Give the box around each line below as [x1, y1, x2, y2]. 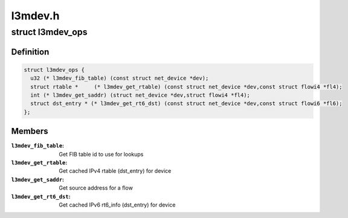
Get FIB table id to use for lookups [59, 150, 144, 158]
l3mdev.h [11, 9, 60, 22]
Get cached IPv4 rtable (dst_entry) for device [59, 167, 172, 175]
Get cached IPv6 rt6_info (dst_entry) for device [59, 201, 176, 208]
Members [11, 126, 48, 136]
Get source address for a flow [59, 184, 133, 191]
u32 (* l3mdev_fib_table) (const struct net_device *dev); [30, 75, 209, 82]
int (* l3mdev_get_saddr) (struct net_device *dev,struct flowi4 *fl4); [30, 91, 251, 98]
